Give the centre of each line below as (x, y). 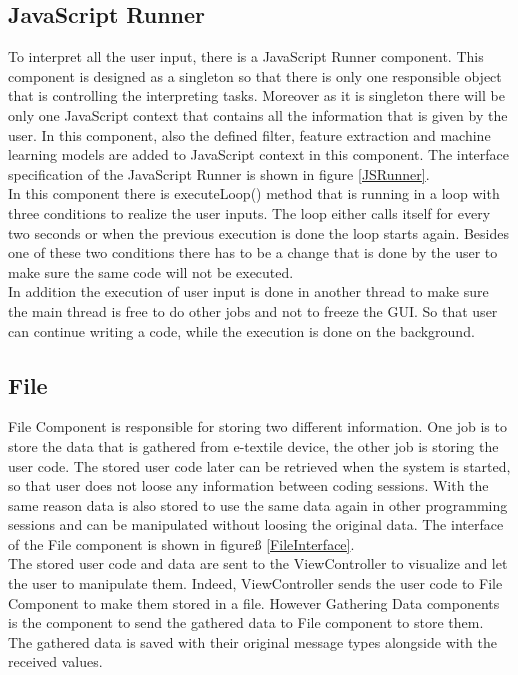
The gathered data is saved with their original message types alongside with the (252, 641)
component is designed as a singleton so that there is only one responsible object (255, 75)
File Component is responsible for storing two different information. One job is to (257, 426)
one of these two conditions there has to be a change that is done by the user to (253, 252)
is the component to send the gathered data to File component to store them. (246, 622)
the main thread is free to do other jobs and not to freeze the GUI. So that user (253, 310)
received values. (55, 661)
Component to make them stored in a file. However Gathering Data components (254, 602)
